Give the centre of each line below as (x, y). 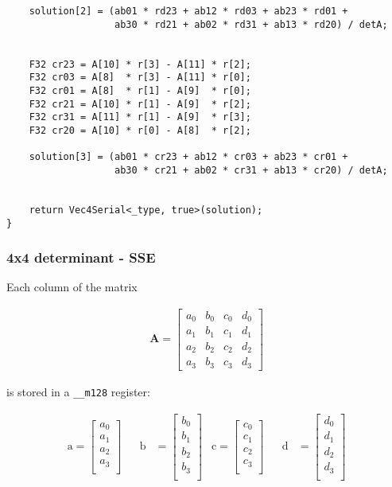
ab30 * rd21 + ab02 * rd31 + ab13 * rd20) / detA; (251, 24)
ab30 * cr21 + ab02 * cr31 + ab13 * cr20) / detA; (251, 170)
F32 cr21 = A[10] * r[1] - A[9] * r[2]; (140, 104)
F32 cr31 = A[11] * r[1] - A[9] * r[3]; (140, 117)
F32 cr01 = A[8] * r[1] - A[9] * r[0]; (140, 90)
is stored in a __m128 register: (78, 391)
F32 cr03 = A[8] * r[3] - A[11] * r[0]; (140, 78)
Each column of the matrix (72, 287)
